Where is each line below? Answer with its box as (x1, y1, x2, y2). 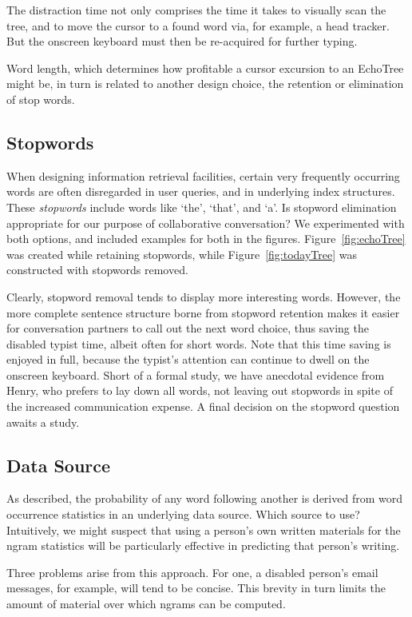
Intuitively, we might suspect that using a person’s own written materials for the (6, 521, 401, 538)
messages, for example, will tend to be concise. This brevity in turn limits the (6, 579, 386, 596)
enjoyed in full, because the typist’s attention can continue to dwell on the (6, 351, 370, 368)
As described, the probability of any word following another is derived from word (6, 490, 402, 507)
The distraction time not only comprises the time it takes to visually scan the (6, 2, 386, 18)
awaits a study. (6, 413, 80, 430)
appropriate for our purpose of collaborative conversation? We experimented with (6, 214, 405, 231)
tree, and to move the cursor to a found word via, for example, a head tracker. (6, 17, 390, 34)
